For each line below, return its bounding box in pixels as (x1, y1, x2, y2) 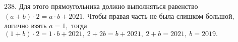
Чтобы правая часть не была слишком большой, (87, 10, 234, 21)
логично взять (4, 20, 47, 31)
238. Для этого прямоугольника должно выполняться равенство (4, 1, 198, 11)
